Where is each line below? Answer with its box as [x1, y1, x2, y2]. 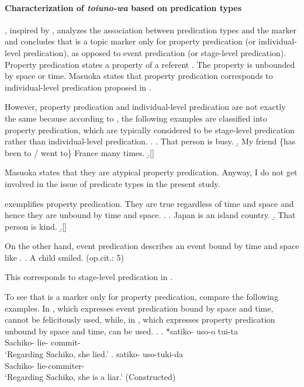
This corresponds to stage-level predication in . [5, 271, 173, 283]
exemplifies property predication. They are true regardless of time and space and [5, 197, 294, 209]
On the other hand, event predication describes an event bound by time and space [5, 240, 299, 252]
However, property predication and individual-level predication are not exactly [5, 101, 286, 113]
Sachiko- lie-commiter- [5, 359, 85, 371]
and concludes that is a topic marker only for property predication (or [5, 35, 256, 47]
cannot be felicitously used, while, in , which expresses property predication [5, 313, 275, 326]
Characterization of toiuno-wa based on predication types [5, 1, 242, 13]
